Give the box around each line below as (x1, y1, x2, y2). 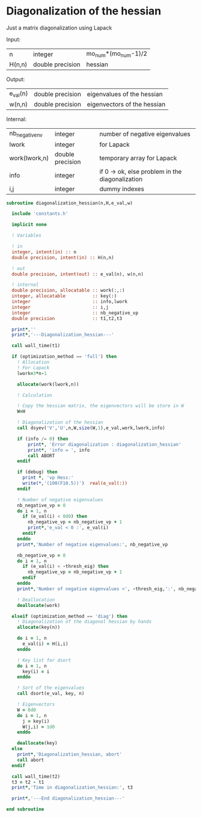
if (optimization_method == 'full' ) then (11, 354, 117, 360)
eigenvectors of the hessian (87, 100, 166, 109)
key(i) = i (22, 668, 50, 674)
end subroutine (6, 806, 44, 813)
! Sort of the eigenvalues (17, 685, 85, 691)
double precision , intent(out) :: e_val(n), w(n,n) (11, 271, 144, 277)
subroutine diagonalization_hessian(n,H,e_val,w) (6, 200, 133, 206)
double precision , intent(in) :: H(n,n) (11, 254, 114, 261)
